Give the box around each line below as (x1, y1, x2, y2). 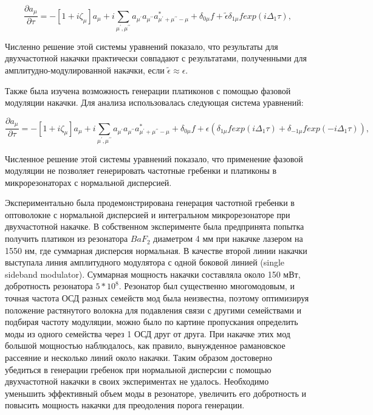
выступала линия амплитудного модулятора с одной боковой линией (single (5, 256, 285, 269)
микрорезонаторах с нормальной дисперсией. (5, 176, 172, 188)
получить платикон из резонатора (5, 232, 128, 245)
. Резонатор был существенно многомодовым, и (118, 280, 295, 292)
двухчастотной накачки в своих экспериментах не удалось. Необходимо (5, 375, 269, 388)
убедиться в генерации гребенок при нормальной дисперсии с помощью (5, 363, 272, 376)
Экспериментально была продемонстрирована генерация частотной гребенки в (5, 196, 295, 209)
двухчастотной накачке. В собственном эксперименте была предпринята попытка (5, 220, 304, 233)
